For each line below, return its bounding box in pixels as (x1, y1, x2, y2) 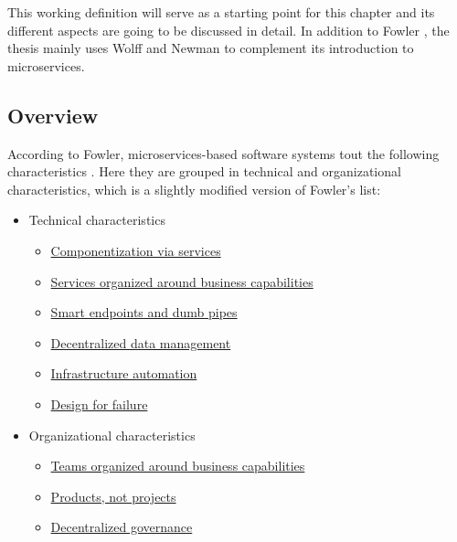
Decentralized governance (50, 517, 193, 537)
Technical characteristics (28, 210, 165, 229)
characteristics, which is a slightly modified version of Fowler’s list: (7, 179, 381, 198)
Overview (7, 101, 99, 129)
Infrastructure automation (50, 364, 197, 383)
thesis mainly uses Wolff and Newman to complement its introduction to (7, 38, 414, 58)
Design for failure (50, 394, 148, 413)
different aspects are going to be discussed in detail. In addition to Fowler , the (7, 20, 450, 39)
